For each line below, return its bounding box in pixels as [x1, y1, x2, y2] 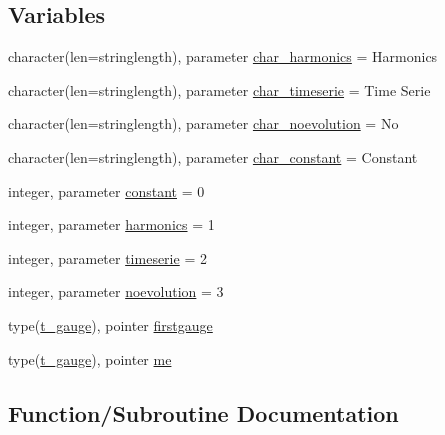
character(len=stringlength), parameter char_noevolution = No [8, 113, 399, 134]
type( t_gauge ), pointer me [8, 348, 172, 369]
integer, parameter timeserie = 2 [8, 247, 207, 268]
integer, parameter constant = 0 [8, 180, 205, 201]
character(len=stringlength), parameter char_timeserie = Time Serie [8, 79, 431, 100]
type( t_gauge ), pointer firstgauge [8, 314, 213, 335]
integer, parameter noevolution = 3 [8, 281, 224, 302]
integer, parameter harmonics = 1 [8, 214, 215, 235]
